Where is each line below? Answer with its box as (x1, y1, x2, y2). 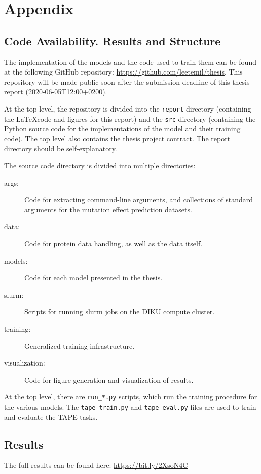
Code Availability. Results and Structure (4, 32, 221, 48)
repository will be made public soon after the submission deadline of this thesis (4, 76, 250, 87)
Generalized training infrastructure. (24, 340, 135, 351)
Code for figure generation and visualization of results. (24, 374, 194, 385)
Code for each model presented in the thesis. (24, 272, 163, 283)
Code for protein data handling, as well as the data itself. (24, 238, 203, 249)
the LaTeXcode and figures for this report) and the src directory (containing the (4, 113, 256, 124)
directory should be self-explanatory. (4, 143, 117, 154)
